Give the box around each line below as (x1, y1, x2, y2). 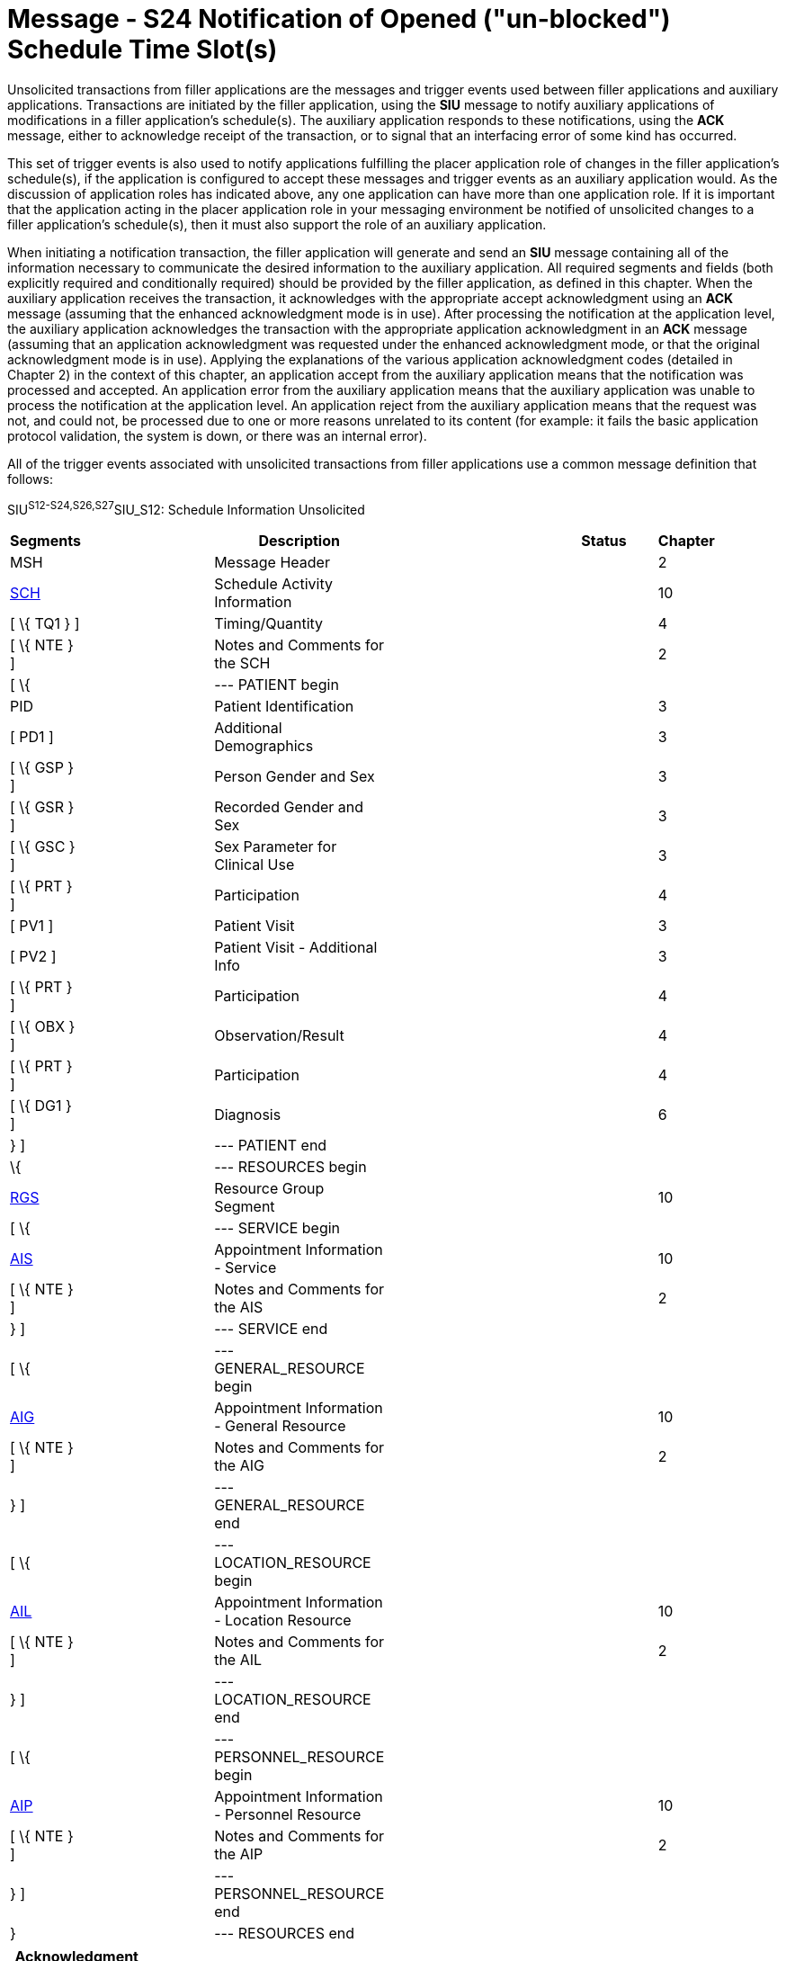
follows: (7, 470, 53, 487)
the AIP (214, 1845, 263, 1864)
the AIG (214, 1456, 264, 1475)
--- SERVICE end (214, 1320, 328, 1339)
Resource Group (214, 1179, 325, 1198)
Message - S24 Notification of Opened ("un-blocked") (7, 4, 671, 34)
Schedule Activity (214, 575, 333, 594)
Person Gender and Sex (214, 767, 375, 786)
